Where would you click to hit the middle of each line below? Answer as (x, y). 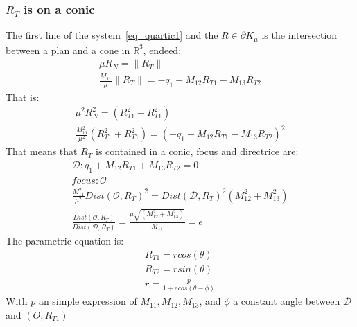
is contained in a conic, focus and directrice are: (197, 151)
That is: (23, 97)
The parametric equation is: (65, 241)
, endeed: (162, 50)
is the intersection (299, 35)
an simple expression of (88, 301)
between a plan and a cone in (68, 50)
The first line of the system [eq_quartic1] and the (112, 35)
